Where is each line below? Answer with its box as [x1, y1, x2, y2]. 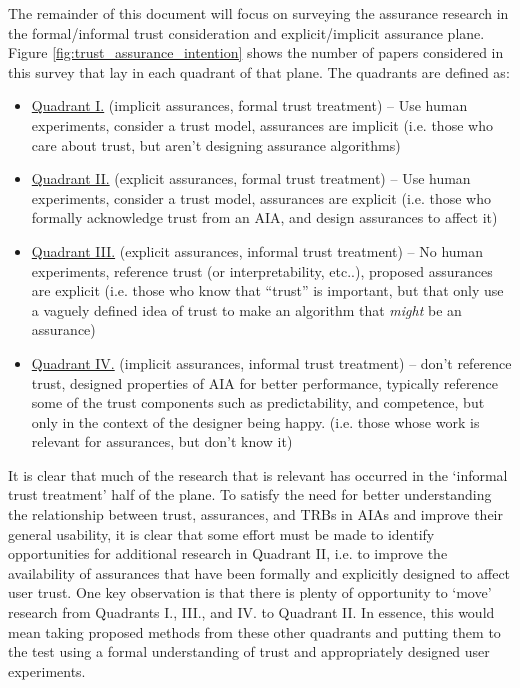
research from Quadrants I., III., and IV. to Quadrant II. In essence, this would [8, 602, 495, 623]
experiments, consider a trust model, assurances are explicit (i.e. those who [31, 187, 491, 208]
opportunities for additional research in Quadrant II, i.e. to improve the [8, 543, 448, 564]
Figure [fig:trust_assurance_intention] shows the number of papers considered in [8, 42, 504, 63]
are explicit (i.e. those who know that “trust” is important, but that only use [31, 280, 504, 301]
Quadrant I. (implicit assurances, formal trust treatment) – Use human [31, 95, 468, 116]
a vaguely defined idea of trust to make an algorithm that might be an [31, 299, 462, 320]
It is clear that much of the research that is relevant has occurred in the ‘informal [8, 464, 508, 485]
